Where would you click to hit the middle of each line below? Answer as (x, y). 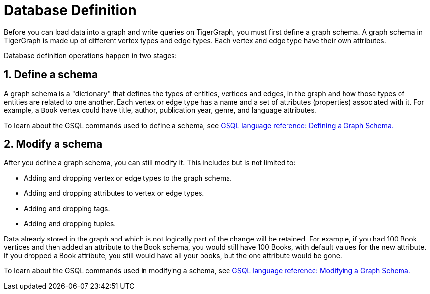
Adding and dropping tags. (67, 209)
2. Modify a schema (53, 144)
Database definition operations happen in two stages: (90, 55)
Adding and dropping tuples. (70, 224)
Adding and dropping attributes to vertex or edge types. (114, 193)
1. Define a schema (51, 75)
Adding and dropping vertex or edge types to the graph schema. (128, 178)
